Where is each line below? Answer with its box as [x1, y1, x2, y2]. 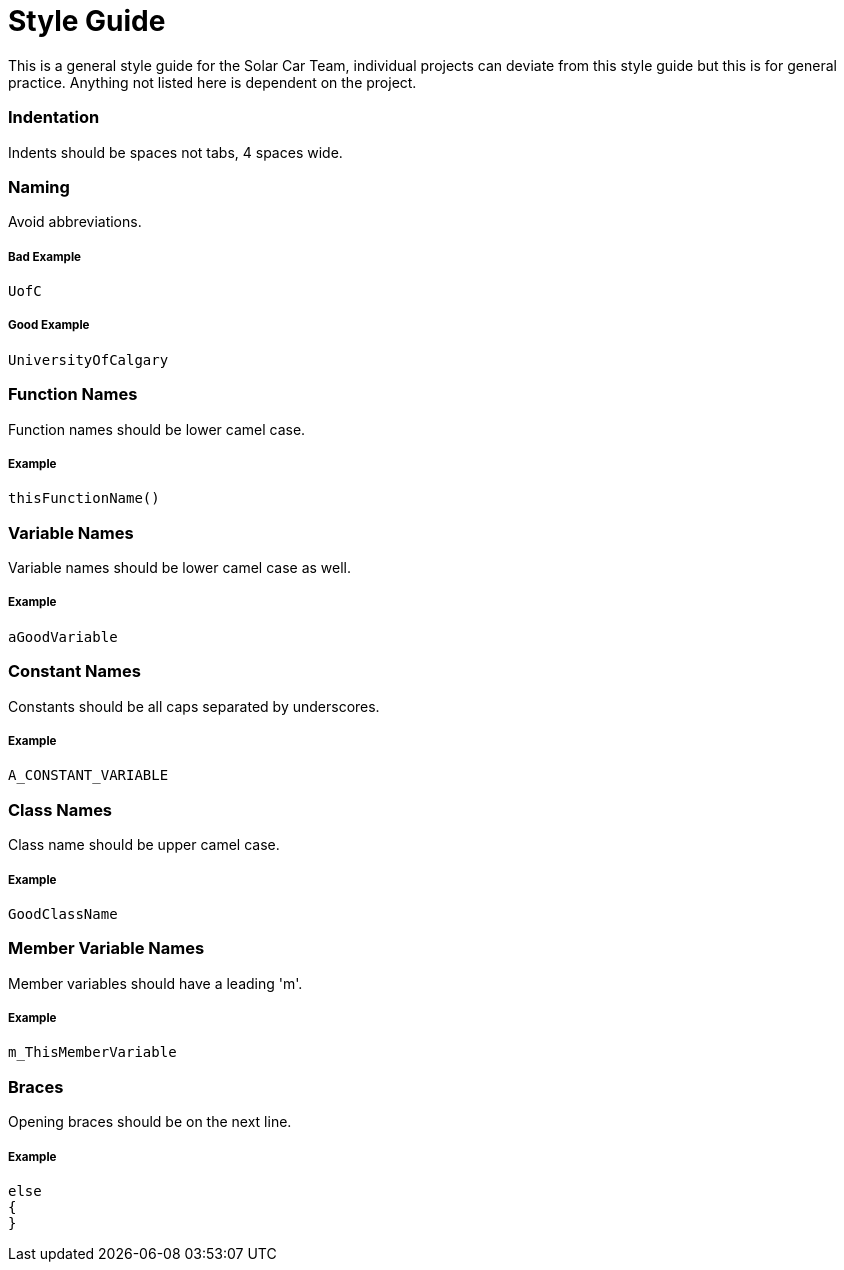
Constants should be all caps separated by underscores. [8, 697, 380, 715]
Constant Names [8, 661, 141, 682]
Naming [8, 176, 70, 197]
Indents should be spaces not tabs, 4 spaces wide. [8, 143, 343, 161]
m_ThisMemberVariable [8, 1044, 177, 1061]
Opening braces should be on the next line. [8, 1113, 292, 1131]
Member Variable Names [8, 938, 205, 959]
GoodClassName [8, 905, 118, 922]
